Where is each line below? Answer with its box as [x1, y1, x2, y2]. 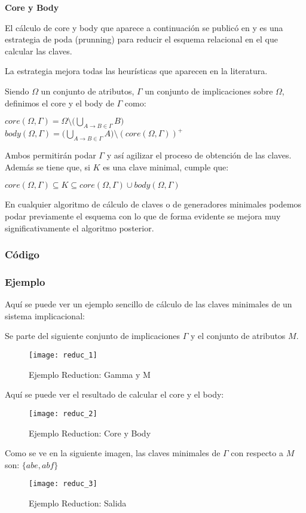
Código [5, 247, 40, 262]
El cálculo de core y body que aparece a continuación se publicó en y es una [5, 21, 283, 33]
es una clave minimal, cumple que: [103, 160, 229, 173]
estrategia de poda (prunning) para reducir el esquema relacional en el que [5, 33, 278, 45]
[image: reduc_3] [29, 480, 97, 488]
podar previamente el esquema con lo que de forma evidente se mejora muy [5, 210, 281, 222]
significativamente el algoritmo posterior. [5, 221, 154, 234]
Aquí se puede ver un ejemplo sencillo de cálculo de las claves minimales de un [5, 298, 292, 310]
